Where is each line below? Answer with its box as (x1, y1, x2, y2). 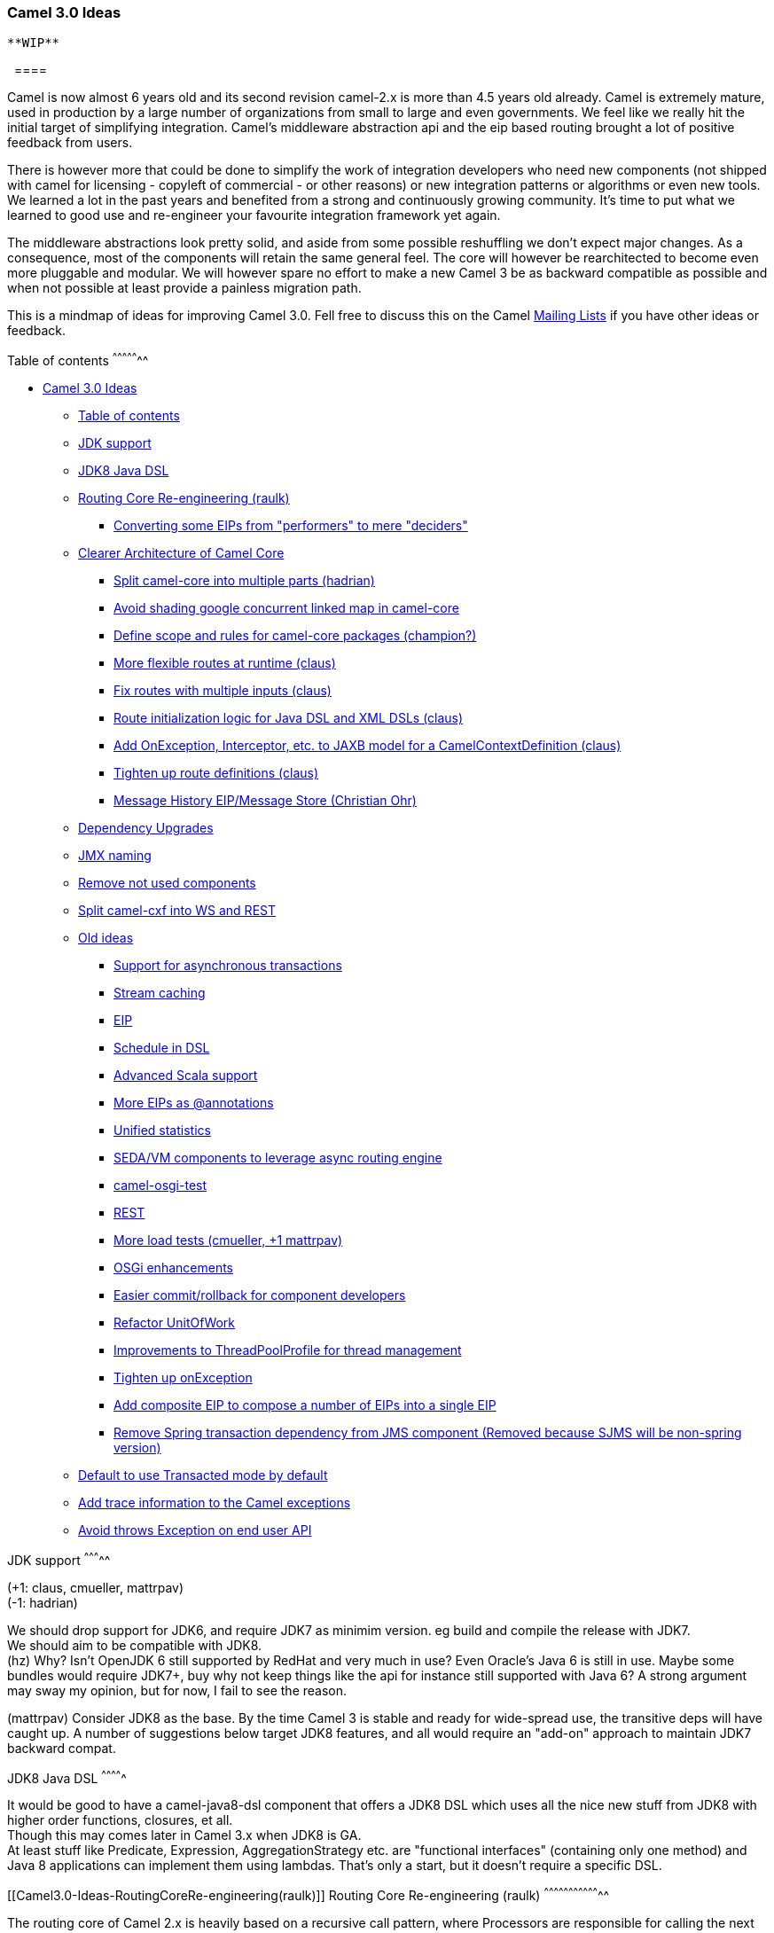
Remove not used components (78, 875, 256, 891)
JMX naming (78, 848, 152, 864)
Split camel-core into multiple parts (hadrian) (113, 573, 375, 589)
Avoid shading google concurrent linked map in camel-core (113, 600, 459, 616)
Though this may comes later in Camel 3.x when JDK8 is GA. (7, 1827, 362, 1843)
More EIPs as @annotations (113, 1095, 274, 1111)
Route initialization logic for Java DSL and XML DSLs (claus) (113, 710, 464, 726)
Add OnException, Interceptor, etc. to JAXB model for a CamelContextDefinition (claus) (113, 738, 622, 754)
